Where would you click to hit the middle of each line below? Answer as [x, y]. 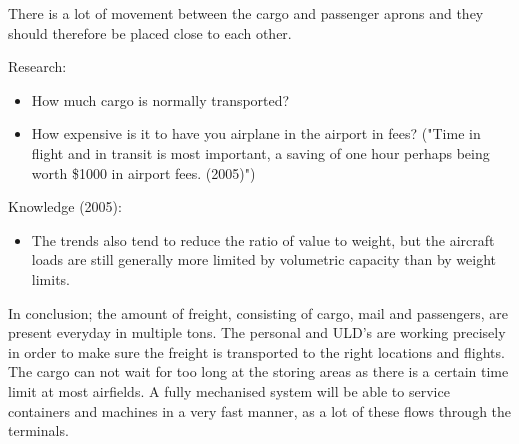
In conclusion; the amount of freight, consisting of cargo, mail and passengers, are [258, 312]
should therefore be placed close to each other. [150, 32]
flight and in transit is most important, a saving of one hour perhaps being [260, 152]
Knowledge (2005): [65, 206]
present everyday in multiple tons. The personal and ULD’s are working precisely [257, 332]
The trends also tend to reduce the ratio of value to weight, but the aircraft [263, 239]
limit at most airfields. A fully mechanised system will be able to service [229, 390]
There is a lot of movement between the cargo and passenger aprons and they [246, 13]
